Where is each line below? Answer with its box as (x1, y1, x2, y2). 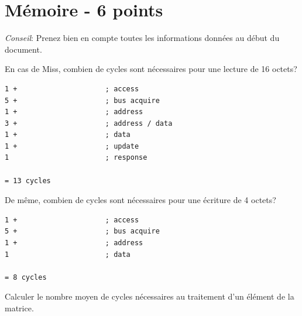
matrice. (5, 302, 34, 314)
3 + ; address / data (5, 119, 173, 128)
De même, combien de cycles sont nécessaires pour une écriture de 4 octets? (5, 194, 276, 206)
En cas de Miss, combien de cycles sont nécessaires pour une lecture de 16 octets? (5, 63, 297, 75)
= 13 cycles (5, 176, 51, 185)
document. (5, 43, 42, 55)
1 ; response (5, 153, 147, 162)
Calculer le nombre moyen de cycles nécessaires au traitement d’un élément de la (5, 290, 294, 303)
